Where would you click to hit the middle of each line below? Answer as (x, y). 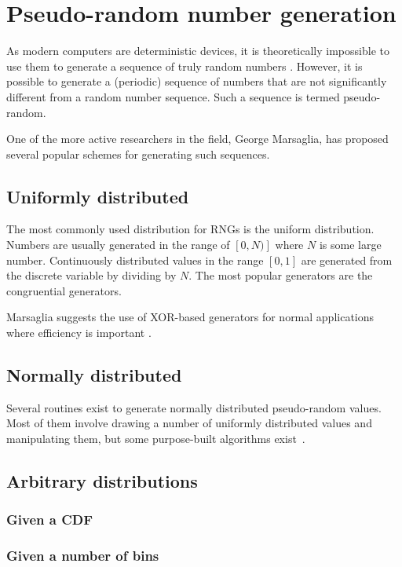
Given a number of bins (83, 556)
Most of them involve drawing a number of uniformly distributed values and (189, 423)
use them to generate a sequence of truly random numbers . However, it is (185, 66)
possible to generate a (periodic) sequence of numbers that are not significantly (197, 81)
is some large (350, 245)
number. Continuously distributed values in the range (135, 260)
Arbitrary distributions (102, 481)
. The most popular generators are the (281, 275)
